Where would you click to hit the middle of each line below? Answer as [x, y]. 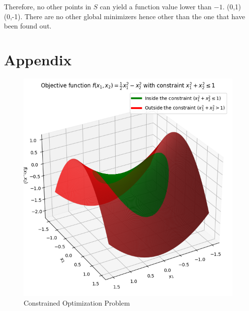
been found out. [28, 26]
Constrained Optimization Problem [77, 302]
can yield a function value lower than [156, 6]
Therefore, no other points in [48, 6]
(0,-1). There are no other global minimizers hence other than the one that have [124, 16]
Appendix [38, 59]
